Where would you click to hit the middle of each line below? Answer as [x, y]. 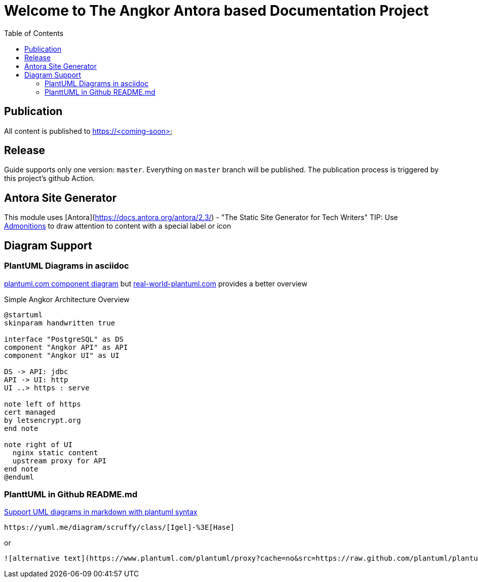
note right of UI [38, 444]
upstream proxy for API [59, 461]
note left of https [43, 404]
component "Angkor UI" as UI [62, 355]
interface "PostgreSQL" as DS [64, 339]
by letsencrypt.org [43, 420]
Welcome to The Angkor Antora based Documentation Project [216, 11]
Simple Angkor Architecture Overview [67, 299]
